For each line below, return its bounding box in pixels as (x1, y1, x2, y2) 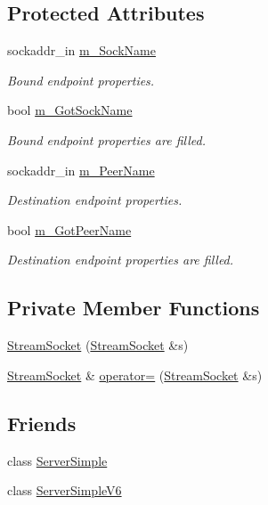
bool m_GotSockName (7, 101, 133, 119)
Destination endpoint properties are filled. (7, 250, 234, 269)
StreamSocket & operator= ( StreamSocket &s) (7, 365, 263, 384)
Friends (7, 409, 77, 436)
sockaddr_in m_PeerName (7, 160, 155, 179)
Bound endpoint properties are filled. (7, 130, 206, 149)
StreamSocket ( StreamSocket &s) (7, 336, 189, 354)
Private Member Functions (7, 294, 260, 322)
